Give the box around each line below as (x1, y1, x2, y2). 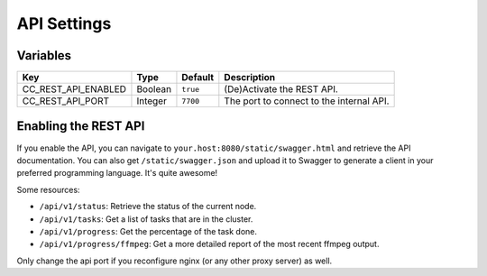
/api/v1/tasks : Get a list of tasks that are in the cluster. (39, 213, 253, 225)
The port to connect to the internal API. (224, 95, 390, 107)
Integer (136, 95, 167, 107)
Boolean (136, 83, 171, 96)
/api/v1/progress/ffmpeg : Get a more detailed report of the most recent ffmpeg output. (39, 239, 380, 250)
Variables (16, 48, 72, 63)
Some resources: (16, 184, 80, 195)
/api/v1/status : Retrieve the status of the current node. (39, 201, 257, 212)
